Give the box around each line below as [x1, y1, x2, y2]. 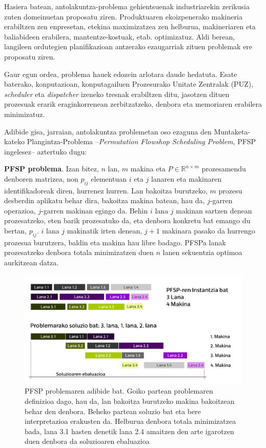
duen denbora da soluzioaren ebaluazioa [25, 436, 150, 446]
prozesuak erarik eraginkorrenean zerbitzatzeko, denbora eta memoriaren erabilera [4, 99, 262, 109]
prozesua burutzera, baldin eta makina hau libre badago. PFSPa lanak [4, 237, 226, 247]
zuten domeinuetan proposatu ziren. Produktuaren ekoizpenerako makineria [4, 11, 242, 22]
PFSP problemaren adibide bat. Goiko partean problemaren [25, 385, 213, 396]
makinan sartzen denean [176, 205, 252, 216]
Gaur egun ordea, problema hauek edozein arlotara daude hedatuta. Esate [4, 68, 237, 79]
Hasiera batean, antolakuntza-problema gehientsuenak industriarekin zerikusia [4, 1, 250, 11]
